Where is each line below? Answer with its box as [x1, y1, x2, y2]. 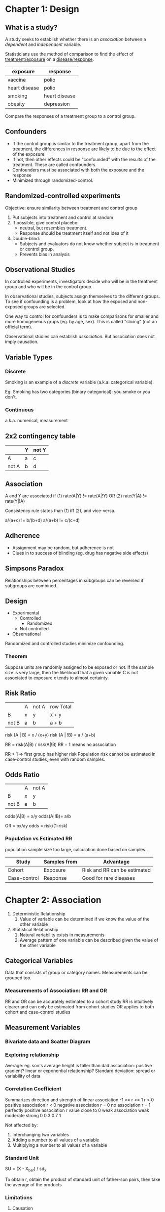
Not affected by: [5, 1122, 38, 1128]
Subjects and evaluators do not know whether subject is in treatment [19, 241, 159, 247]
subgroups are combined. [5, 582, 58, 589]
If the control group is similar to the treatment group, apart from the [12, 140, 149, 146]
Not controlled [19, 626, 49, 632]
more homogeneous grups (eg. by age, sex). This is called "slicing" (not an [5, 319, 157, 325]
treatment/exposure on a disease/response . [5, 56, 94, 62]
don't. [5, 394, 17, 400]
